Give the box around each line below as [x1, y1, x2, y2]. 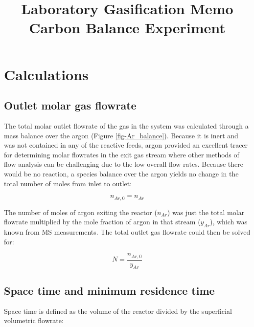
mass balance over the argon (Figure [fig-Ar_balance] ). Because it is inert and [4, 130, 238, 140]
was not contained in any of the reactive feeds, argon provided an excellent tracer [4, 140, 248, 150]
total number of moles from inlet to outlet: [4, 178, 132, 188]
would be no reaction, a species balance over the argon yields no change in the [4, 168, 239, 178]
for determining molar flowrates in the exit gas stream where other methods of [4, 149, 239, 159]
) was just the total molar [167, 207, 245, 217]
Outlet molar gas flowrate [4, 98, 137, 113]
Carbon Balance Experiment [29, 18, 226, 38]
